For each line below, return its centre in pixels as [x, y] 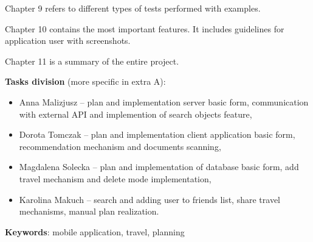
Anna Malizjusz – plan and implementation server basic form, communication [164, 101]
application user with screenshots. [68, 41]
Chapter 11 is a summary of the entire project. [92, 61]
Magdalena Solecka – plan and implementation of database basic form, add [159, 167]
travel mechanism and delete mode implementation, [115, 178]
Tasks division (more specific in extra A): [85, 81]
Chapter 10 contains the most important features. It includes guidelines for [145, 28]
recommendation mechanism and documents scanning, [120, 146]
